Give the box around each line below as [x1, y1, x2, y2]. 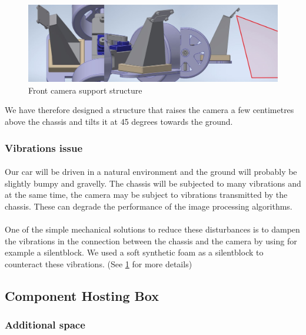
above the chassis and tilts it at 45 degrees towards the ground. [5, 115, 233, 128]
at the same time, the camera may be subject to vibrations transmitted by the [5, 188, 288, 201]
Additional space [5, 317, 85, 332]
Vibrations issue [5, 140, 83, 155]
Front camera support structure [28, 84, 142, 96]
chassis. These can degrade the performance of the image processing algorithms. [5, 200, 292, 212]
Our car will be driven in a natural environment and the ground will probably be [5, 165, 297, 178]
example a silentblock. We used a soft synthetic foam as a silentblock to [5, 246, 264, 258]
